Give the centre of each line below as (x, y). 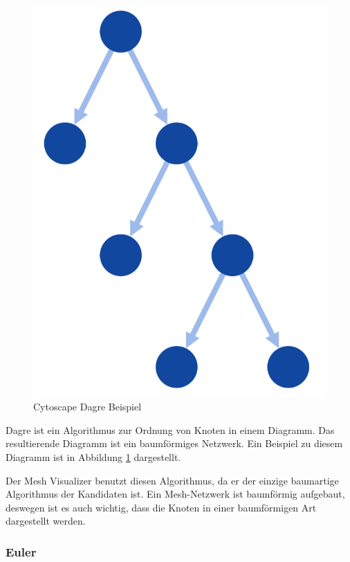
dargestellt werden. (46, 521)
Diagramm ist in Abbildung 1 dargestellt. (93, 456)
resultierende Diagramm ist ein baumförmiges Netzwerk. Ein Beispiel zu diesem (174, 443)
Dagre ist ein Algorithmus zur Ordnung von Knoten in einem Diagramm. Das (170, 429)
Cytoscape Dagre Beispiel (87, 407)
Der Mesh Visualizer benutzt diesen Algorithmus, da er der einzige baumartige (172, 480)
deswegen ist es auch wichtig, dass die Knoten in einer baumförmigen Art (161, 507)
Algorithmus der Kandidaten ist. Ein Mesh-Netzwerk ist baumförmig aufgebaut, (175, 494)
